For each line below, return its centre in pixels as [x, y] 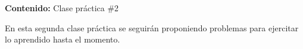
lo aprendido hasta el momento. [63, 39]
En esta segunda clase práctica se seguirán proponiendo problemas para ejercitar [152, 27]
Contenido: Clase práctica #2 [62, 8]
